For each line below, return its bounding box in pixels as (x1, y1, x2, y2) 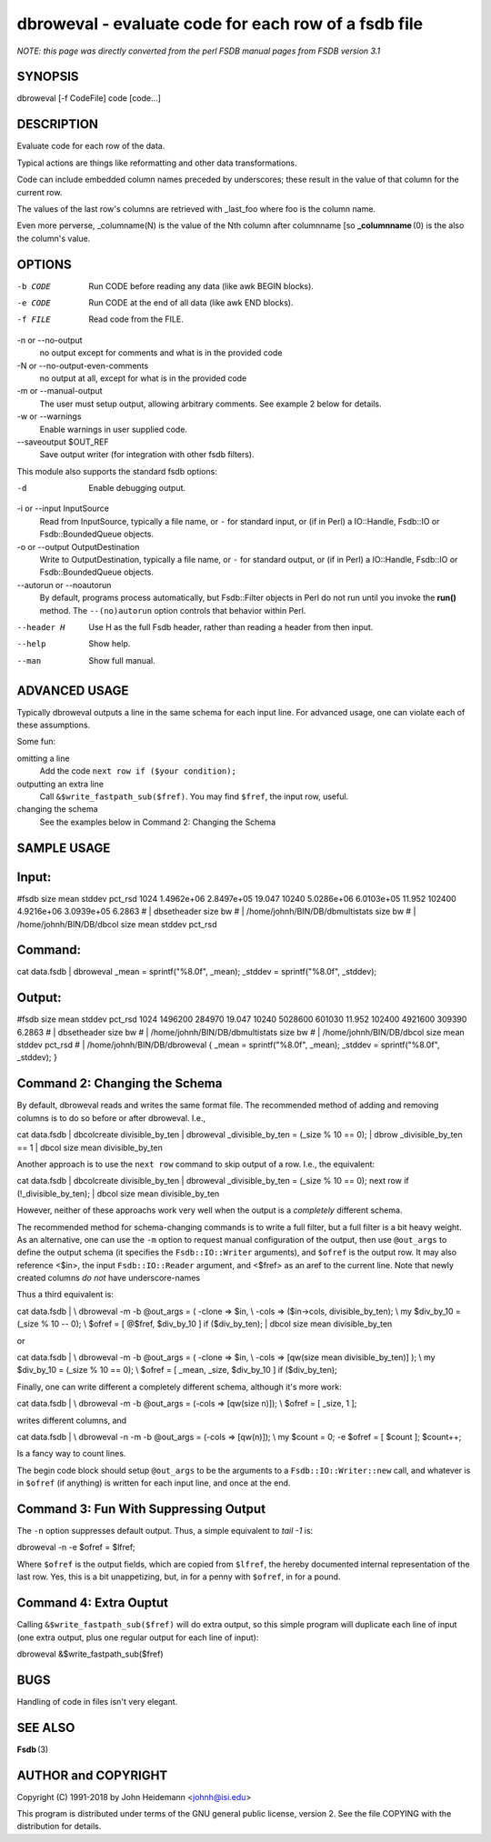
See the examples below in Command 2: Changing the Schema (39, 816, 276, 827)
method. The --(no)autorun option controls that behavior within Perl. (39, 605, 306, 616)
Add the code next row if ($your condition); (39, 766, 236, 776)
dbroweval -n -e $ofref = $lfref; (16, 1542, 135, 1553)
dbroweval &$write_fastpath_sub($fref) (16, 1648, 164, 1659)
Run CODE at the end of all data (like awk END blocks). (88, 297, 295, 308)
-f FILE (16, 315, 52, 325)
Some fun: (16, 736, 56, 747)
